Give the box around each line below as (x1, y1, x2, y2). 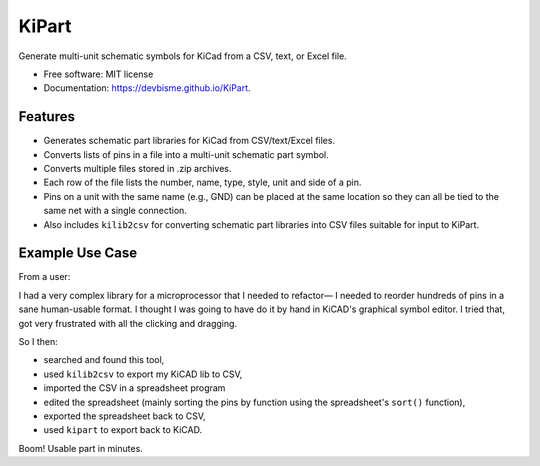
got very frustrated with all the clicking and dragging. (18, 317, 238, 329)
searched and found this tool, (43, 354, 165, 366)
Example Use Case (18, 245, 138, 262)
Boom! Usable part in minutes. (18, 442, 144, 454)
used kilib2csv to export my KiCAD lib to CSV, (43, 368, 243, 380)
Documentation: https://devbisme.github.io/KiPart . (43, 82, 251, 94)
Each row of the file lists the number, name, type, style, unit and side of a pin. (43, 176, 362, 189)
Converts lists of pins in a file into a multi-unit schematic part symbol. (43, 148, 329, 160)
